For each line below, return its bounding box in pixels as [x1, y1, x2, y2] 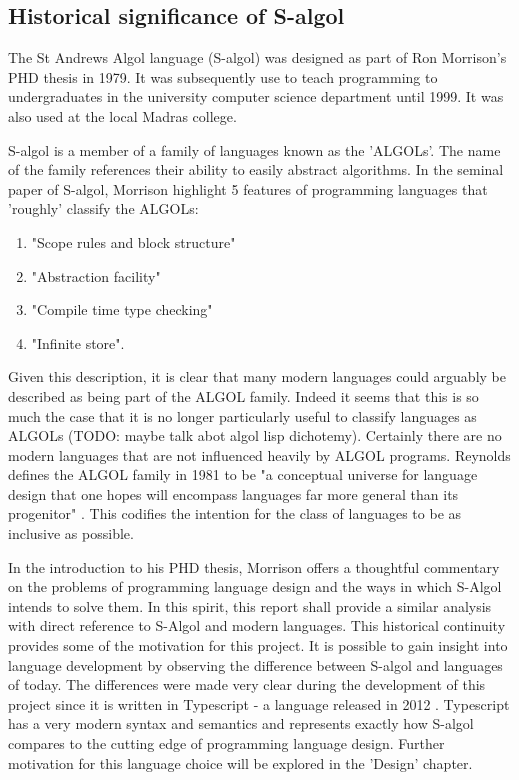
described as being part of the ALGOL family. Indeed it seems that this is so [8, 385, 479, 406]
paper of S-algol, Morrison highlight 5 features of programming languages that [8, 178, 488, 199]
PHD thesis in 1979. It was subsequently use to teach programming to [8, 66, 438, 87]
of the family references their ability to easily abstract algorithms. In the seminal [8, 159, 504, 180]
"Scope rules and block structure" [31, 231, 236, 252]
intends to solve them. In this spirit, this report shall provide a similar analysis [8, 595, 492, 616]
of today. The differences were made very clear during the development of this [8, 674, 486, 695]
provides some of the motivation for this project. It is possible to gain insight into [8, 635, 508, 656]
